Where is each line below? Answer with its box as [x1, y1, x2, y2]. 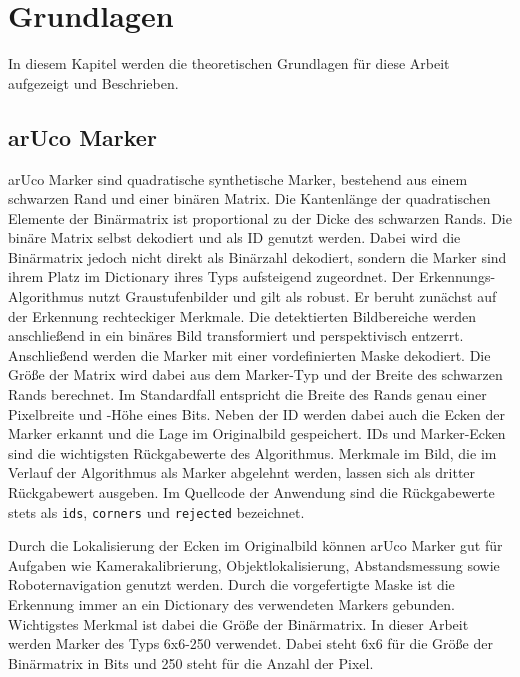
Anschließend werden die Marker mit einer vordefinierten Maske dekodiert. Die [8, 344, 491, 365]
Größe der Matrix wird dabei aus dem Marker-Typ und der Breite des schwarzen [8, 364, 503, 385]
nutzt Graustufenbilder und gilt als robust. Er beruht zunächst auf [88, 286, 497, 307]
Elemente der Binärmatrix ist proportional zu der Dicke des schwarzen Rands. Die [8, 207, 512, 228]
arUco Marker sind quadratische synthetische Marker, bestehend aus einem [8, 168, 468, 189]
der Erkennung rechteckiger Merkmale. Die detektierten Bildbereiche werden [8, 305, 476, 326]
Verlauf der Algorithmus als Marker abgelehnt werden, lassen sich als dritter [8, 462, 476, 483]
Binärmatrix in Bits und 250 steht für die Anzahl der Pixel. [8, 652, 374, 673]
